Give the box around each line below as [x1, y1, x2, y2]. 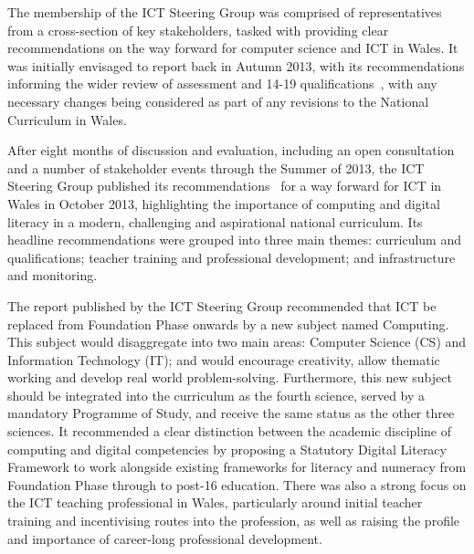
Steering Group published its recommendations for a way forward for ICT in [7, 176, 442, 195]
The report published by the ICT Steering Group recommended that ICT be [7, 296, 437, 315]
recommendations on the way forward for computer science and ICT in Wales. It [7, 38, 458, 57]
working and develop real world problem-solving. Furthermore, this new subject [7, 368, 452, 387]
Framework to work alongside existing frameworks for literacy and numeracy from [7, 457, 467, 476]
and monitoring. [7, 266, 98, 285]
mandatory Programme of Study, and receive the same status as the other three [7, 403, 455, 423]
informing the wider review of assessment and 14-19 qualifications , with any [7, 74, 437, 93]
